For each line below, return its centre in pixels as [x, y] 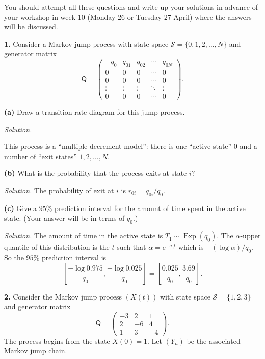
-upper [250, 236]
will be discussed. [31, 27]
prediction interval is [74, 257]
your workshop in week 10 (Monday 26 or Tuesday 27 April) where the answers [128, 17]
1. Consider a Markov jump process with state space [86, 43]
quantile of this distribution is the [57, 247]
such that [131, 247]
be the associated [214, 340]
